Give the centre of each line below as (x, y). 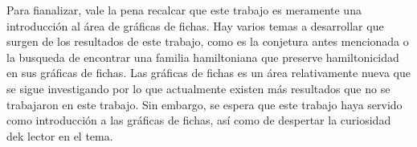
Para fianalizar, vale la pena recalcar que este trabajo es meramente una (184, 10)
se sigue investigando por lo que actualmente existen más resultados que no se (198, 88)
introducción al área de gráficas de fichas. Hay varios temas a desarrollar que (195, 25)
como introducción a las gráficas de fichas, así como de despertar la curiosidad (199, 120)
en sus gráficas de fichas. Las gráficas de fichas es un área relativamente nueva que (208, 73)
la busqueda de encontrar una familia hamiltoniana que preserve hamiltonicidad (203, 57)
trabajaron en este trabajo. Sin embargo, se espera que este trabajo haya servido (204, 104)
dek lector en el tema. (60, 135)
